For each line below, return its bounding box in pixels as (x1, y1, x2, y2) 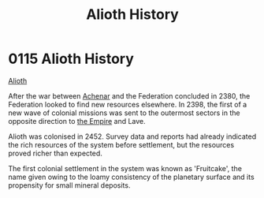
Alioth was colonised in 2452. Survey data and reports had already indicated (8, 132, 257, 141)
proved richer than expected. (8, 148, 102, 158)
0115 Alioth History (8, 50, 134, 68)
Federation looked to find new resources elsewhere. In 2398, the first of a (8, 99, 247, 109)
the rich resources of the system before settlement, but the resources (8, 140, 235, 149)
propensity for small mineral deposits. (8, 180, 131, 190)
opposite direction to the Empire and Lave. (8, 116, 146, 125)
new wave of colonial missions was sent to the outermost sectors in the (8, 108, 240, 118)
